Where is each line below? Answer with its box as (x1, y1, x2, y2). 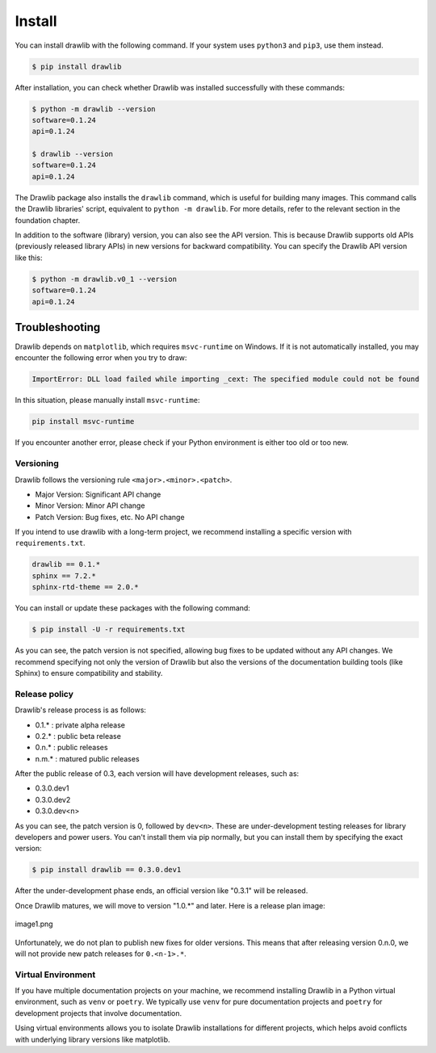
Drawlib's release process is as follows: (15, 705, 147, 715)
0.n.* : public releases (35, 743, 108, 753)
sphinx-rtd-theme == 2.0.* (31, 582, 139, 592)
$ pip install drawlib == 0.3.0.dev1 (31, 865, 182, 875)
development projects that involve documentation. (15, 1008, 182, 1017)
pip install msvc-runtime (31, 417, 135, 426)
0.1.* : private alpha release (35, 719, 125, 730)
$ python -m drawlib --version (31, 104, 157, 113)
